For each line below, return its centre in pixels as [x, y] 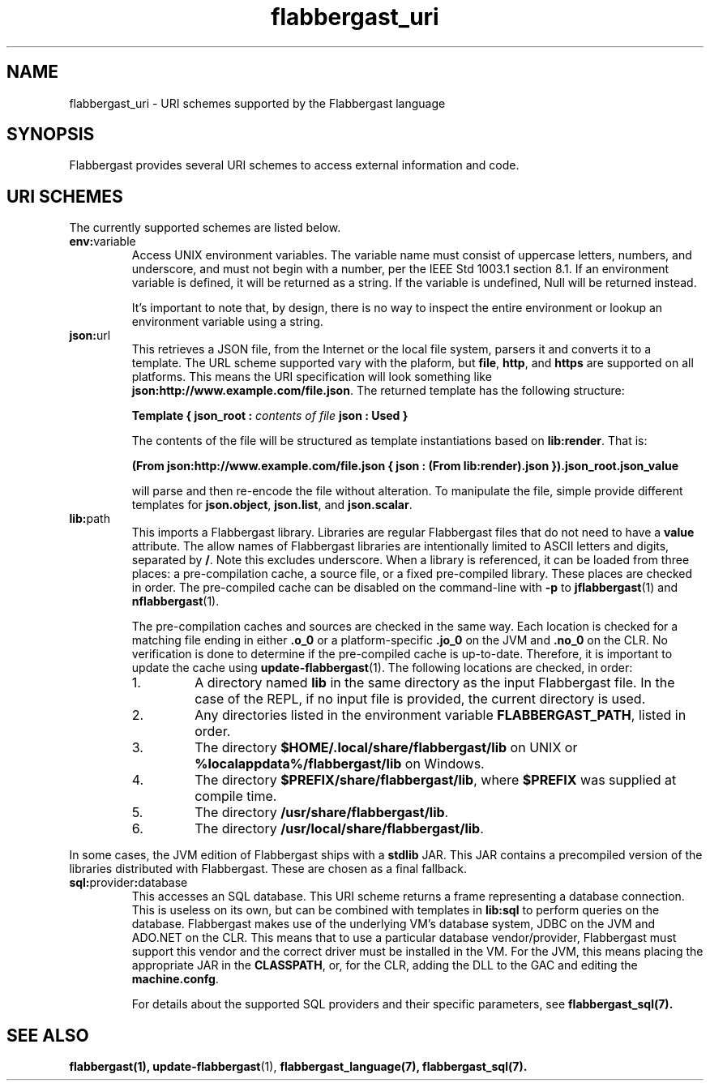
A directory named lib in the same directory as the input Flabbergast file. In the [435, 683]
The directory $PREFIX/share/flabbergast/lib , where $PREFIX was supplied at [436, 780]
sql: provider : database [128, 883]
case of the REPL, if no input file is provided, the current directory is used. [420, 699]
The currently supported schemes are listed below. [205, 228]
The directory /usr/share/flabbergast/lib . [322, 813]
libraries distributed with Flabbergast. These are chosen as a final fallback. [268, 869]
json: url [90, 336]
